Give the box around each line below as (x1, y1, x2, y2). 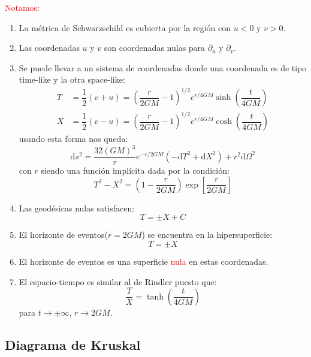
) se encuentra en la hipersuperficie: (141, 228, 273, 241)
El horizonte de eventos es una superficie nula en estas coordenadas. (19, 255, 268, 267)
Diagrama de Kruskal (5, 335, 141, 353)
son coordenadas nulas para (104, 41, 206, 54)
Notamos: (5, 1, 40, 13)
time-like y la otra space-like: (19, 73, 125, 86)
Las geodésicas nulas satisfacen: (19, 201, 135, 214)
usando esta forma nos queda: (19, 132, 128, 145)
